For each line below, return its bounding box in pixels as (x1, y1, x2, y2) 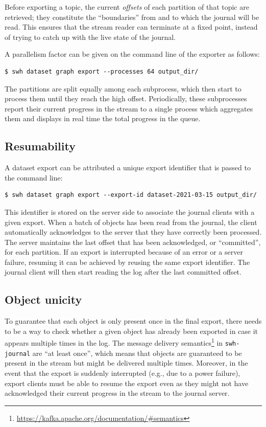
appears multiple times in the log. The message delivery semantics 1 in (5, 336, 223, 348)
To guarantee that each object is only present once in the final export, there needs (5, 316, 262, 326)
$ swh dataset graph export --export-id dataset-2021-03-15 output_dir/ (5, 191, 257, 199)
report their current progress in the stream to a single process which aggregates (5, 103, 253, 114)
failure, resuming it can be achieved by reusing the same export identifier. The (5, 256, 250, 267)
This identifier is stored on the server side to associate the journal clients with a (5, 206, 255, 217)
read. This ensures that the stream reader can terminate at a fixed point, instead (5, 21, 258, 32)
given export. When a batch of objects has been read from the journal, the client (5, 216, 257, 227)
